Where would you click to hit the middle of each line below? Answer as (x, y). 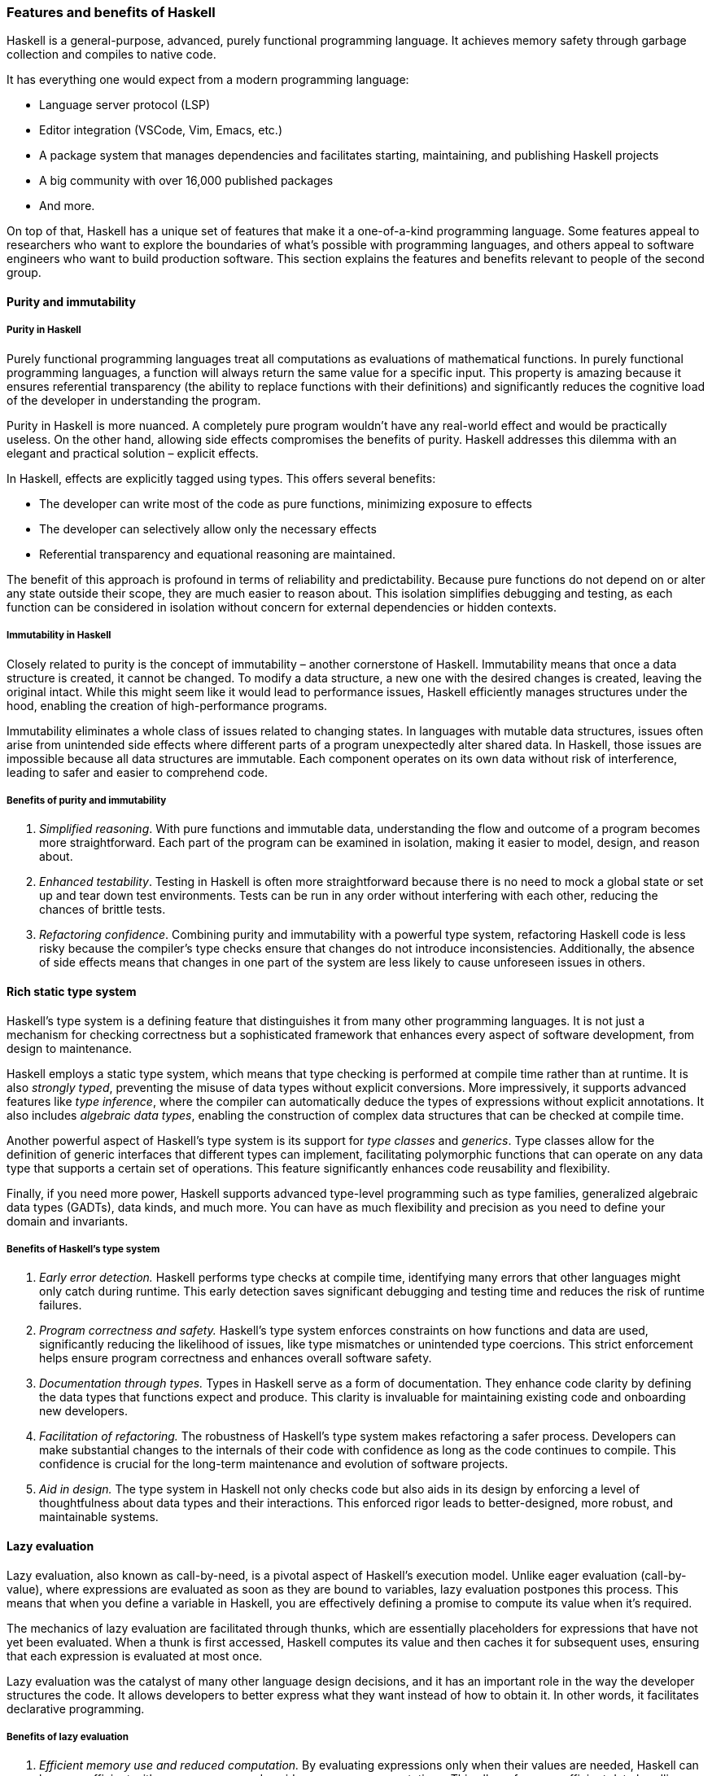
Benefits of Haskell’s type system (83, 1249)
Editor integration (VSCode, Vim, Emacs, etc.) (161, 130)
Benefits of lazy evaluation (68, 1737)
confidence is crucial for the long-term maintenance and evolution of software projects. (274, 1464)
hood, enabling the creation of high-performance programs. (167, 705)
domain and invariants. (68, 1221)
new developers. (84, 1411)
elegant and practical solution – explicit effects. (133, 453)
